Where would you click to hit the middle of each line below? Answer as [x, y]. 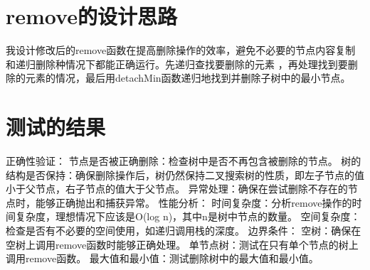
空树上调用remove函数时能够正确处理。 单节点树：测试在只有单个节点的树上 [182, 244]
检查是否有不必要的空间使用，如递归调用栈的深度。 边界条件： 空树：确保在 [184, 230]
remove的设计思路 [91, 16]
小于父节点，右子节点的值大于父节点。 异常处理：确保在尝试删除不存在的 [177, 189]
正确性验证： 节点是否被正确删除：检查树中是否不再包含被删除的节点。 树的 [184, 161]
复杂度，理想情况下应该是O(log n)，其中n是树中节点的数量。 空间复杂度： [188, 216]
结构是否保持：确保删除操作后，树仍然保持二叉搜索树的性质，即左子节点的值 [185, 174]
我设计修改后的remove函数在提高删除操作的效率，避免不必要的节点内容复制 [181, 50]
